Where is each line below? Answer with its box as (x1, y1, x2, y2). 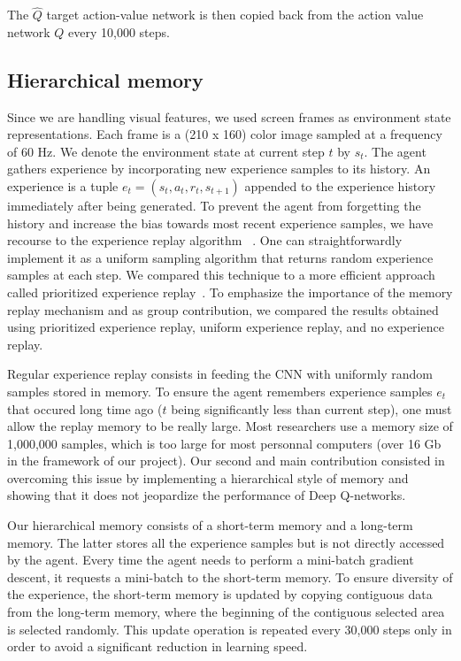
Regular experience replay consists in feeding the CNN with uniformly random (7, 365, 433, 383)
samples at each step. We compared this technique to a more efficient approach (7, 265, 435, 284)
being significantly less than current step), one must (171, 399, 452, 418)
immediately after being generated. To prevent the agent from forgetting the (7, 196, 421, 214)
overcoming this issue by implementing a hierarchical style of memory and (7, 468, 409, 487)
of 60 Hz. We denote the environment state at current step (7, 142, 325, 160)
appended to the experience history (244, 176, 436, 195)
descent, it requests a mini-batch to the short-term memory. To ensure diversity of (7, 567, 453, 586)
